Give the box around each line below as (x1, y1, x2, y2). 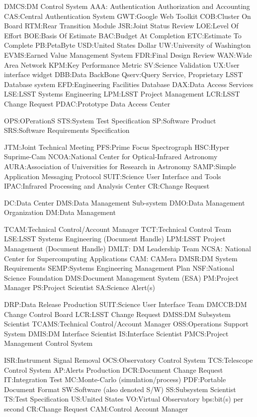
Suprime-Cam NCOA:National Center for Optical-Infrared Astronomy (4, 151, 218, 162)
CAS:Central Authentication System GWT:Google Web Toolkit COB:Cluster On (4, 10, 251, 21)
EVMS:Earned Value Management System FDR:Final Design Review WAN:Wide (4, 49, 252, 60)
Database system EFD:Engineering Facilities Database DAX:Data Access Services (4, 79, 254, 89)
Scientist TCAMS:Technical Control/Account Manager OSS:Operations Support (4, 318, 249, 329)
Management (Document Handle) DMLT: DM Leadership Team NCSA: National (4, 243, 251, 254)
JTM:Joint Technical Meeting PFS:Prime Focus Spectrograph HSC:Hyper (4, 141, 230, 152)
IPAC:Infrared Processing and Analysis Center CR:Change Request (4, 181, 210, 191)
